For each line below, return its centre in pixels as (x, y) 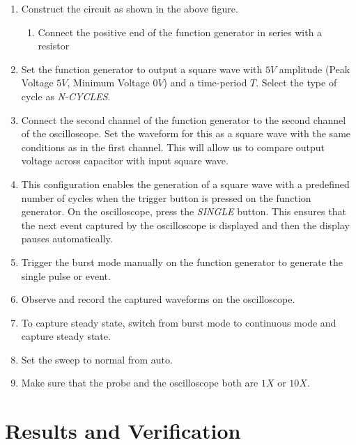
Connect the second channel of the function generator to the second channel (184, 119)
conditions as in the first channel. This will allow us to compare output (173, 147)
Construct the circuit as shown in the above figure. (130, 8)
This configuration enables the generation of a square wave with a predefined (185, 184)
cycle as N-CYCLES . (66, 96)
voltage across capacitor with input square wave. (125, 161)
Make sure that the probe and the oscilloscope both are (140, 383)
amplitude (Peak (315, 69)
